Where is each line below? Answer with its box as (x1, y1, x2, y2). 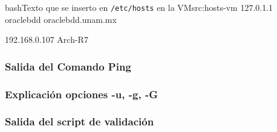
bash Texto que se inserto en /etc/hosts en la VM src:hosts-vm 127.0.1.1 (5, 1, 273, 13)
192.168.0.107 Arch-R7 (5, 33, 88, 46)
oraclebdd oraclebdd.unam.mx (5, 13, 117, 25)
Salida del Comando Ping (5, 58, 131, 74)
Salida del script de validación (5, 114, 154, 129)
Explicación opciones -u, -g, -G (5, 86, 158, 101)
